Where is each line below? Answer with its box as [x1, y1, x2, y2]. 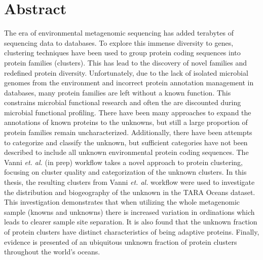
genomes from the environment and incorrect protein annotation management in [4, 77, 254, 88]
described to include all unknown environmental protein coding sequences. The [4, 147, 249, 157]
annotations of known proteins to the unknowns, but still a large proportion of [4, 117, 248, 127]
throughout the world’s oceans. [4, 246, 100, 257]
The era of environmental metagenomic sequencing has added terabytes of [4, 27, 234, 38]
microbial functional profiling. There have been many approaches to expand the [4, 107, 251, 117]
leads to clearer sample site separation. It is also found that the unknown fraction [4, 216, 257, 227]
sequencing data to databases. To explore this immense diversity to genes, [4, 37, 234, 48]
